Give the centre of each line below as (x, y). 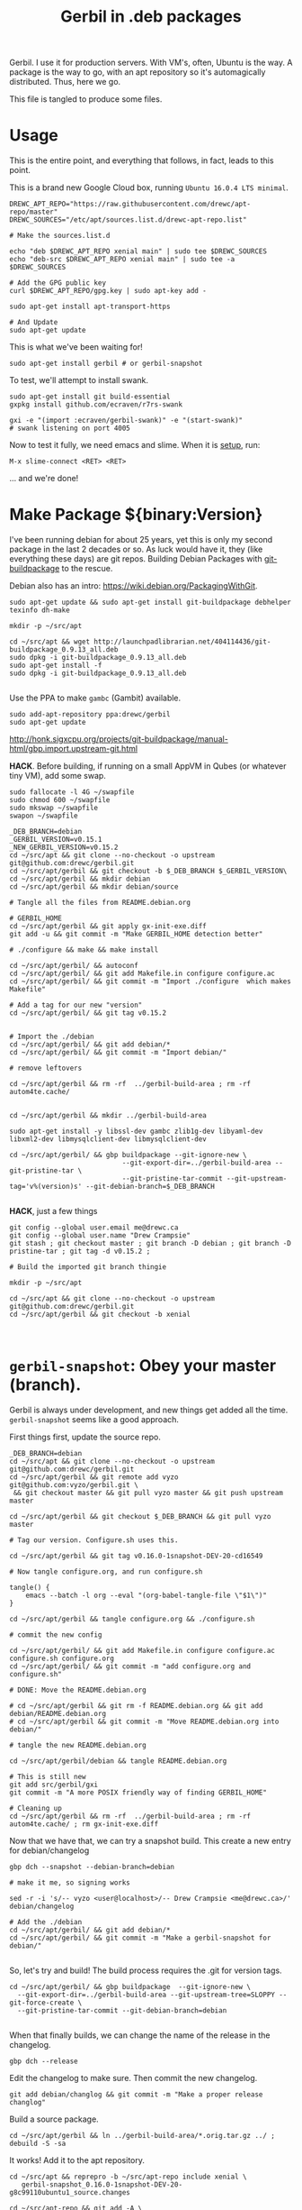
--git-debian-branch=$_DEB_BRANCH (151, 1187)
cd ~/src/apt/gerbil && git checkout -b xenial (100, 1315)
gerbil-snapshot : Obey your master (143, 1366)
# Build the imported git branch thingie (88, 1267)
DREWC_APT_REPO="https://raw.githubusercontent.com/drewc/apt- (130, 205)
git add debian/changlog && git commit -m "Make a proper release (136, 2095)
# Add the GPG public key (58, 283)
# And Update (34, 323)
